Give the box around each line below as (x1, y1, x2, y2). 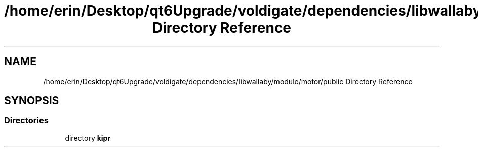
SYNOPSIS (4, 94, 59, 107)
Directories (4, 115, 49, 126)
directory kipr (65, 133, 111, 142)
